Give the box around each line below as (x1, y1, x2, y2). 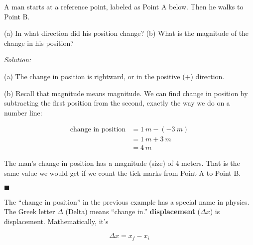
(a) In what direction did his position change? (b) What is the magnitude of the (4, 28, 249, 38)
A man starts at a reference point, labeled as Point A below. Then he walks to (4, 1, 244, 11)
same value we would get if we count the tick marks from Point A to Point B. (4, 168, 241, 178)
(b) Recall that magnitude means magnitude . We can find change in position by (4, 88, 248, 98)
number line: (4, 107, 42, 118)
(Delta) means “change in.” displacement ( (65, 206, 201, 217)
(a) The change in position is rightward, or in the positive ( (4, 71, 185, 81)
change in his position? (4, 37, 74, 48)
